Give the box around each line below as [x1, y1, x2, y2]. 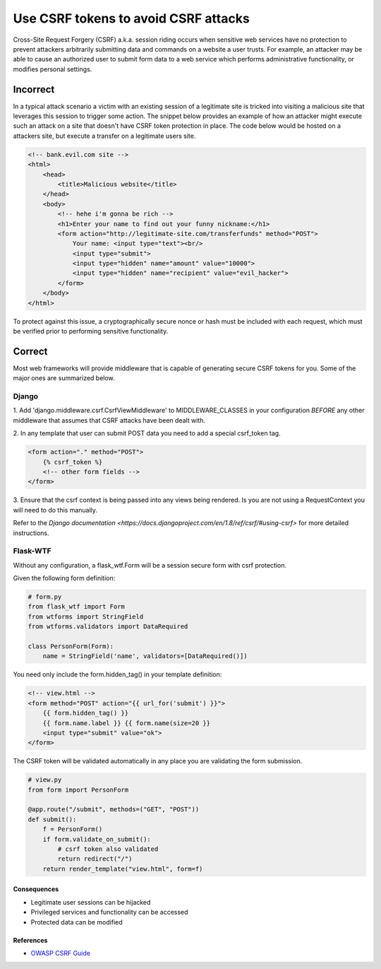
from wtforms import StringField [28, 612, 144, 621]
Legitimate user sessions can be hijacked [30, 898, 151, 906]
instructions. [13, 529, 49, 537]
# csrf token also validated [57, 845, 159, 853]
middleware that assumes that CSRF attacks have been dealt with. [13, 416, 206, 424]
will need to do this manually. [13, 505, 98, 514]
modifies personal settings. [13, 64, 92, 74]
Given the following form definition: [13, 574, 116, 582]
